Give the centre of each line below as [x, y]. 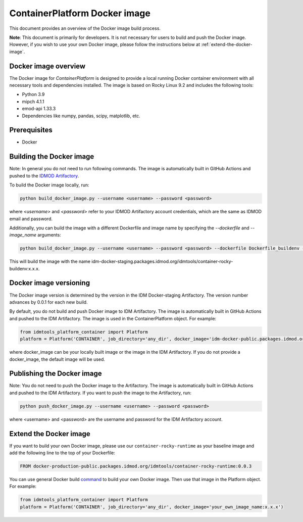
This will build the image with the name [50, 262]
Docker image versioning [50, 283]
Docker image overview [47, 66]
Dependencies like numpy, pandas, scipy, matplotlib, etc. [81, 116]
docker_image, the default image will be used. [57, 359]
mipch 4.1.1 [33, 102]
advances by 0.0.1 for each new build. [48, 302]
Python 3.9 [33, 94]
